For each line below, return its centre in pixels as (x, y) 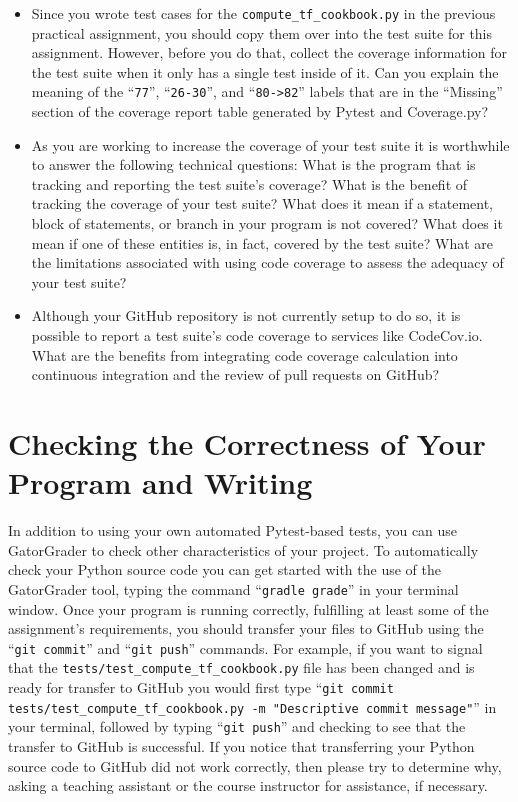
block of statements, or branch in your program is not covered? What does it (267, 223)
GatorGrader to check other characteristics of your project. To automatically (243, 549)
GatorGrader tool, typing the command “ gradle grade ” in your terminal (233, 588)
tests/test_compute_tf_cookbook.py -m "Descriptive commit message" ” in (252, 706)
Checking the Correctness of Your (247, 443)
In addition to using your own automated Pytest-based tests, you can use (233, 530)
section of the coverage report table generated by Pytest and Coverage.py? (260, 111)
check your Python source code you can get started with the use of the (224, 569)
